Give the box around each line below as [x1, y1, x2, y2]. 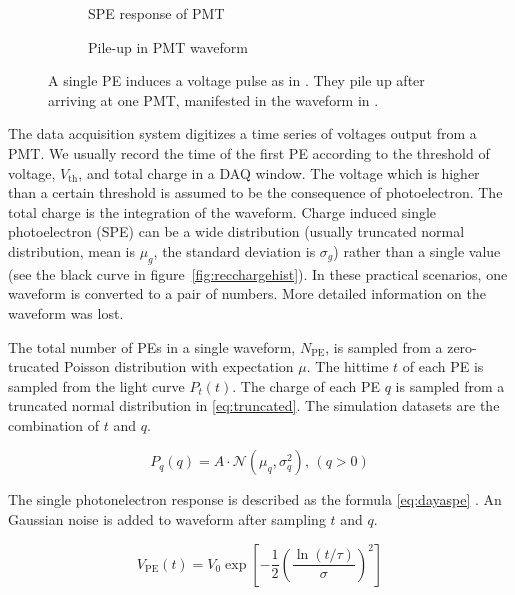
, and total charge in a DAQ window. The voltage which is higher [78, 162, 480, 183]
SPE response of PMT [88, 3, 225, 23]
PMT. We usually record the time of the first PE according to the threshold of [8, 142, 490, 163]
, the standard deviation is [153, 240, 316, 261]
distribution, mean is [8, 240, 135, 261]
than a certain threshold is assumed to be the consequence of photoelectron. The [8, 182, 503, 203]
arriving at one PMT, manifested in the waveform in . [48, 89, 379, 110]
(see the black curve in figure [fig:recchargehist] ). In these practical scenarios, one [8, 263, 508, 284]
